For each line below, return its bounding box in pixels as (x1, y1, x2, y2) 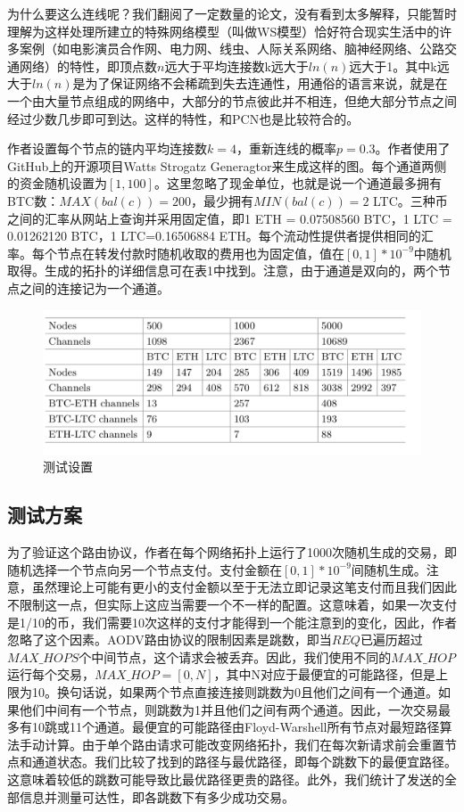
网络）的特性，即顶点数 (19, 56, 157, 75)
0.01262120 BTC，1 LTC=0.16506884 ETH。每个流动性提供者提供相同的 (7, 226, 421, 245)
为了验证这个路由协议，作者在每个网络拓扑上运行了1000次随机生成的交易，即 (7, 543, 457, 562)
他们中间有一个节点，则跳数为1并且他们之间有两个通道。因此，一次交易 (19, 700, 438, 718)
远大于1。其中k (349, 56, 437, 75)
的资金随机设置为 (7, 174, 107, 193)
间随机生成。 (351, 560, 427, 578)
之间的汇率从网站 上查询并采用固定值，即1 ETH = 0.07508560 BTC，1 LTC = (7, 209, 452, 227)
